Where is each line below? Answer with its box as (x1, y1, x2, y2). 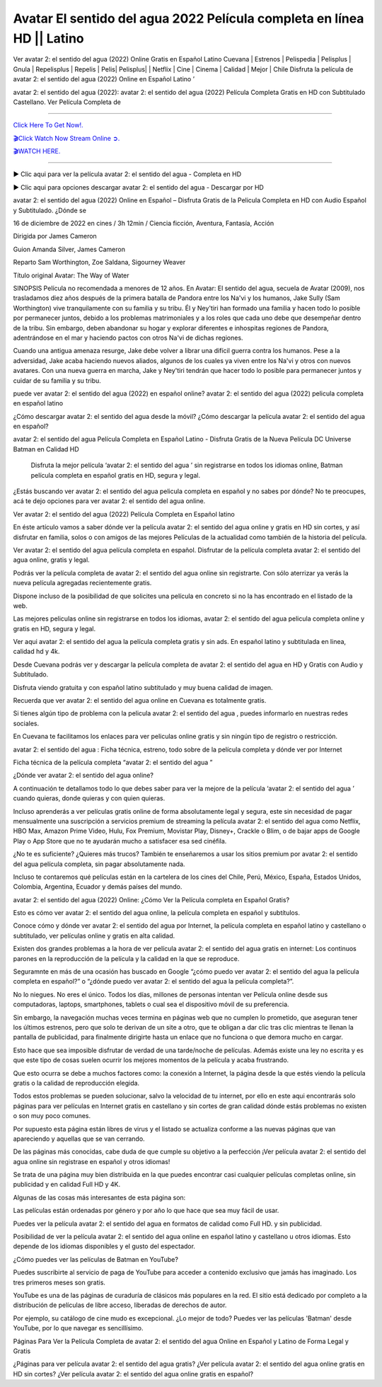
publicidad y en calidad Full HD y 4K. (13, 1180, 120, 1189)
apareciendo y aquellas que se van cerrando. (13, 1134, 145, 1143)
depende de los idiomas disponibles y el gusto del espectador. (13, 1242, 196, 1250)
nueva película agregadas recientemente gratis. (13, 579, 152, 587)
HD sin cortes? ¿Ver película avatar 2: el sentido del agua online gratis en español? (13, 1369, 254, 1378)
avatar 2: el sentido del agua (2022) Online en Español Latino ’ (13, 75, 195, 84)
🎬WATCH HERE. (13, 147, 61, 156)
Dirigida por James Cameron (13, 232, 97, 241)
